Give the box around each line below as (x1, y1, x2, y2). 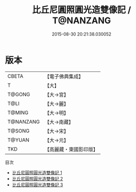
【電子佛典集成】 (44, 73, 84, 80)
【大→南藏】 (44, 119, 74, 125)
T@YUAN (7, 137, 30, 143)
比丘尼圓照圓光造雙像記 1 (12, 170, 62, 175)
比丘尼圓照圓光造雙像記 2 (12, 175, 63, 181)
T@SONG (7, 127, 30, 134)
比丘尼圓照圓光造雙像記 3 (12, 182, 63, 188)
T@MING (7, 109, 29, 116)
